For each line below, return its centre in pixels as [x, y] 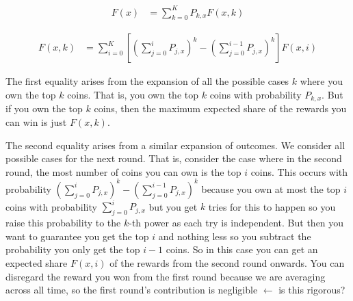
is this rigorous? [312, 290]
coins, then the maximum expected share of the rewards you [220, 108]
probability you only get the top [73, 249]
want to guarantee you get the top [77, 236]
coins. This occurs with [299, 171]
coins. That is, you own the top [133, 94]
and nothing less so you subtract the [235, 236]
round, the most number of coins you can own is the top [123, 171]
